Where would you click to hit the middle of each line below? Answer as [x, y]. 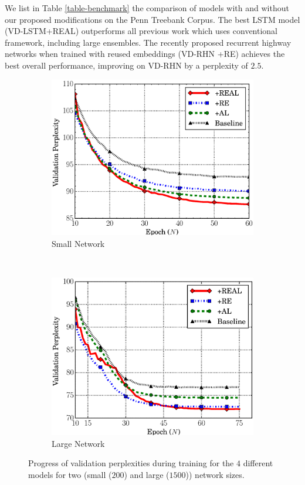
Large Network [78, 443]
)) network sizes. [215, 474]
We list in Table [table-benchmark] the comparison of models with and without [147, 8]
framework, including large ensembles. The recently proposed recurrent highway [148, 42]
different [258, 463]
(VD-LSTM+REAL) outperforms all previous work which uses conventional [141, 31]
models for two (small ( [70, 474]
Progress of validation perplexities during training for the [131, 463]
